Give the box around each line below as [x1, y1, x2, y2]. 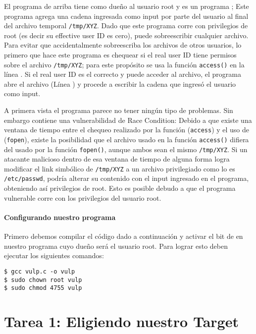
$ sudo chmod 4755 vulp [4, 284, 82, 292]
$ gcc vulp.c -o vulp [4, 268, 75, 275]
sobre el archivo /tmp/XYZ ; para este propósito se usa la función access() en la [4, 59, 245, 69]
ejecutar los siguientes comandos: [4, 250, 104, 261]
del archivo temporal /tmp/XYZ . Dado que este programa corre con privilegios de [4, 20, 248, 31]
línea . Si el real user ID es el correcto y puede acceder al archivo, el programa [4, 69, 241, 79]
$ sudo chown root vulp [4, 276, 82, 283]
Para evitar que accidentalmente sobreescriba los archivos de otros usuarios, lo [4, 40, 242, 50]
